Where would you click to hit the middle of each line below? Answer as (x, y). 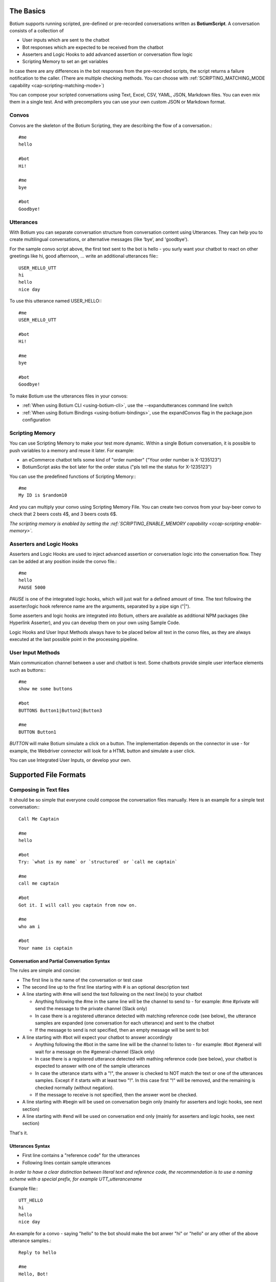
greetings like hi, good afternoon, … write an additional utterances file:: (84, 256)
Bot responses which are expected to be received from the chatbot (93, 47)
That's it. (19, 1133)
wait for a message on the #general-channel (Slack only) (95, 1052)
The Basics (28, 11)
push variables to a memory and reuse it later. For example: (72, 450)
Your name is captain (45, 948)
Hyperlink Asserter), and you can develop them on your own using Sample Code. (95, 623)
